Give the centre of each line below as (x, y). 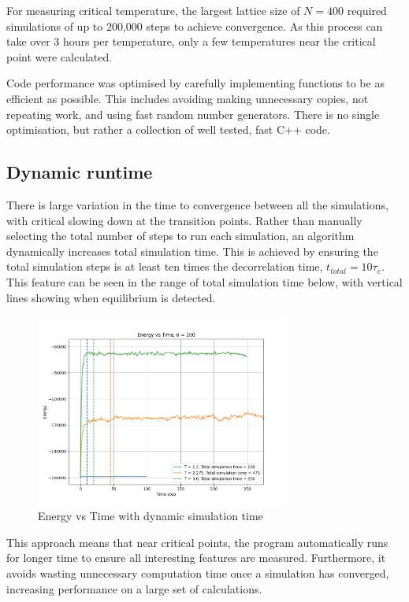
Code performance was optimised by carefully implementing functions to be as (195, 83)
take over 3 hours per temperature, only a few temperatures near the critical (191, 41)
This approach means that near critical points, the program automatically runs (197, 542)
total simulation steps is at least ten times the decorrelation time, (165, 266)
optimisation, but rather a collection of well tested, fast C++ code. (168, 129)
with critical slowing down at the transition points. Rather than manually (184, 220)
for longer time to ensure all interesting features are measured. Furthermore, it (196, 558)
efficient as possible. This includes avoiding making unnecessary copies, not (188, 98)
